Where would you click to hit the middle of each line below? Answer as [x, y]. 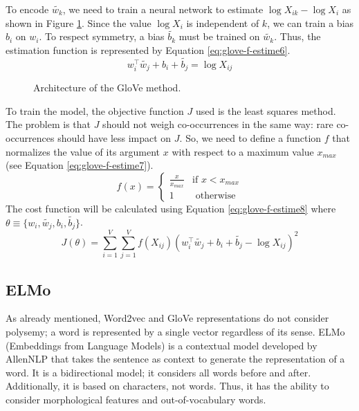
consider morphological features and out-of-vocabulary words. [136, 399]
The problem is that [48, 124]
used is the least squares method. [266, 110]
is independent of [223, 22]
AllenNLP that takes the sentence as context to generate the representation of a [175, 359]
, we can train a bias [311, 22]
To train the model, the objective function [95, 110]
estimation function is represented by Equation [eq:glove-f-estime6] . [148, 50]
